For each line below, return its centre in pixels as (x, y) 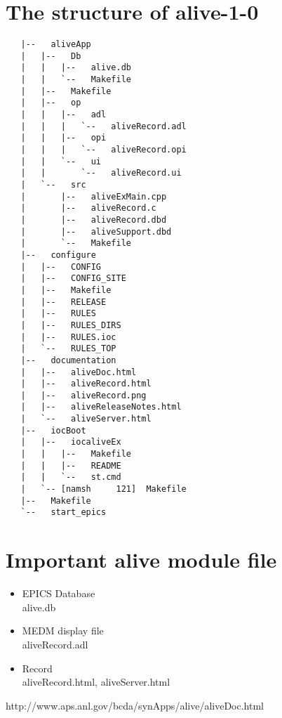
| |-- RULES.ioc (68, 337)
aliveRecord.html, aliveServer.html (96, 682)
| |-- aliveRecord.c (88, 208)
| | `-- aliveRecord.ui (101, 173)
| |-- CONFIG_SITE (73, 279)
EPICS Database (59, 593)
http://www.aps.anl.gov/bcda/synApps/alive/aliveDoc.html (135, 705)
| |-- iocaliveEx (71, 442)
